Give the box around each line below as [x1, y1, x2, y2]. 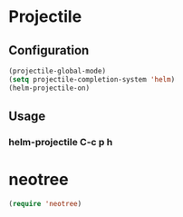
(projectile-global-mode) [8, 66, 106, 75]
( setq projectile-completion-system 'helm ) [8, 74, 176, 84]
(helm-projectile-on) [8, 84, 91, 93]
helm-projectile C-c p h [8, 135, 113, 148]
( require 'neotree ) [8, 199, 82, 208]
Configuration [8, 43, 90, 58]
